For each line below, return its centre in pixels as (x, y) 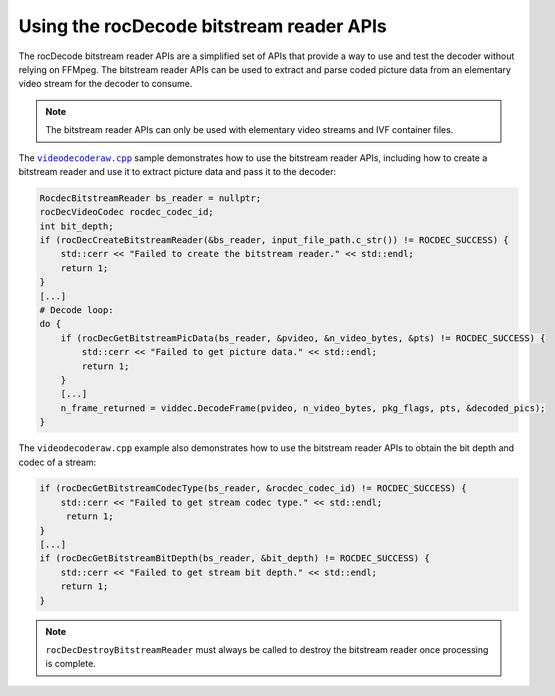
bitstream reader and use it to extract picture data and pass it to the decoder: (177, 171)
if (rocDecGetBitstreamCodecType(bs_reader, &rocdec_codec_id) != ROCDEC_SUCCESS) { (253, 488)
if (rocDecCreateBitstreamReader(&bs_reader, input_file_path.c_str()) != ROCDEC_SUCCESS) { (274, 240)
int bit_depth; (76, 226)
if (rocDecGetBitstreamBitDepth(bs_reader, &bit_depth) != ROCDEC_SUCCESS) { (234, 558)
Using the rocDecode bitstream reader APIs (202, 26)
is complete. (71, 664)
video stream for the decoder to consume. (105, 84)
